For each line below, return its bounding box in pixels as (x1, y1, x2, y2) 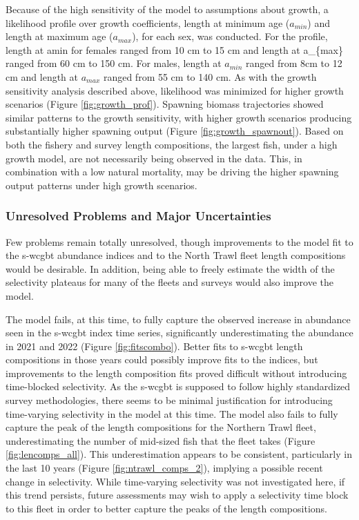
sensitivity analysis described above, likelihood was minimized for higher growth (6, 83, 344, 97)
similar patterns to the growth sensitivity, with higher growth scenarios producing (6, 110, 352, 124)
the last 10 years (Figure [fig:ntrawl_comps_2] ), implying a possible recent (6, 461, 323, 475)
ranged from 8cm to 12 (246, 56, 342, 70)
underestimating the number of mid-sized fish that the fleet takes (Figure (6, 433, 316, 447)
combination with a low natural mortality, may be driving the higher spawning (6, 164, 339, 179)
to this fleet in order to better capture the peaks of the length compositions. (6, 501, 327, 515)
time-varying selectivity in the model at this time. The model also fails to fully (6, 406, 338, 421)
